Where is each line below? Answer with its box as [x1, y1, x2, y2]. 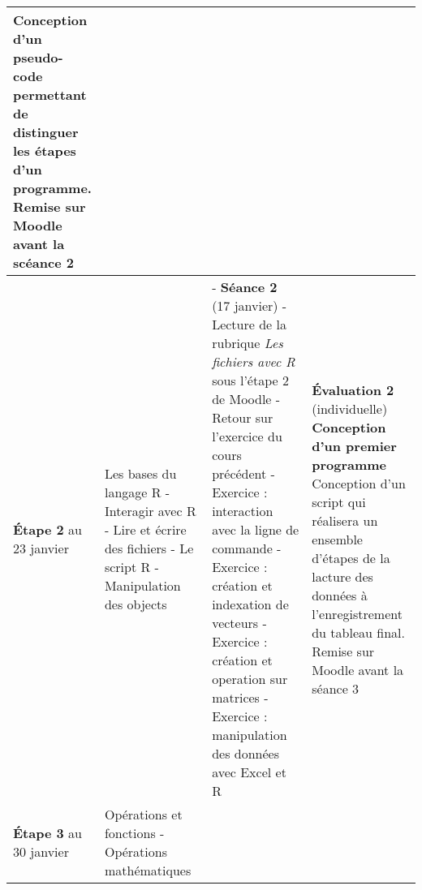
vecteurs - [212, 613, 267, 632]
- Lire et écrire [104, 520, 187, 539]
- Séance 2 [212, 277, 278, 296]
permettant [13, 85, 87, 104]
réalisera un [312, 510, 378, 530]
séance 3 [312, 678, 360, 698]
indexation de [212, 595, 289, 613]
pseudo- [13, 48, 63, 67]
